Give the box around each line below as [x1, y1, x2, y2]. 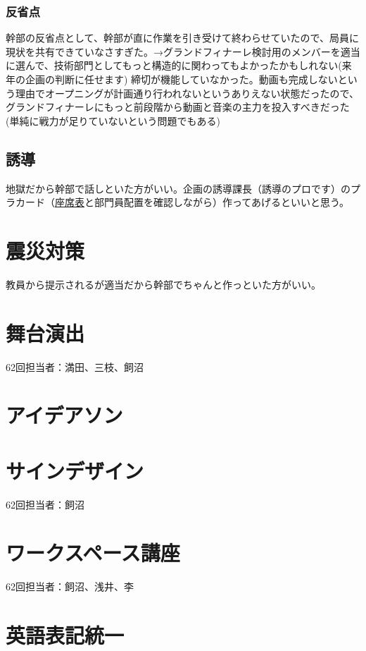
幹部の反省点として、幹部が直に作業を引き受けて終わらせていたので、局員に [6, 30, 360, 45]
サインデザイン [6, 456, 144, 485]
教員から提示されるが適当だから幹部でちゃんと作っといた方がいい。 [6, 276, 321, 291]
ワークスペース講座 [6, 538, 180, 567]
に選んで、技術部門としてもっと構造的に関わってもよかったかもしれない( [6, 58, 342, 73]
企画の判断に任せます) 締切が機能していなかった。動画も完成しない [25, 72, 338, 86]
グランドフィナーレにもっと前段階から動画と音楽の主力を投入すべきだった [6, 99, 350, 114]
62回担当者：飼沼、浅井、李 [6, 579, 134, 594]
